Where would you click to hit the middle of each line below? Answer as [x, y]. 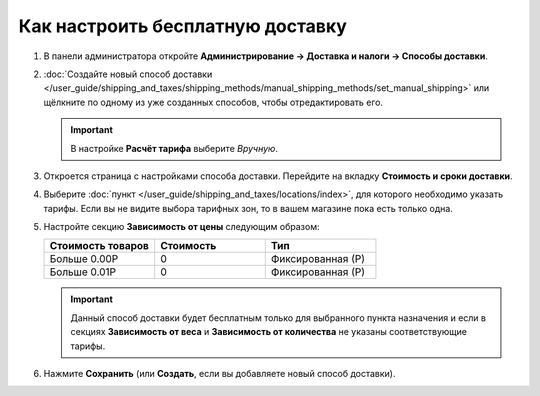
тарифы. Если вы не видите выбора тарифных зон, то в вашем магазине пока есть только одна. [248, 208]
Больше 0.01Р [83, 272]
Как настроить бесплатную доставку [182, 26]
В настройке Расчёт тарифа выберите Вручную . [174, 148]
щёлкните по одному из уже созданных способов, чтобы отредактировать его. [213, 102]
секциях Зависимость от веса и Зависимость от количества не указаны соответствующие [269, 332]
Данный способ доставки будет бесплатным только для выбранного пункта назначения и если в [278, 317]
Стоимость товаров [99, 246]
